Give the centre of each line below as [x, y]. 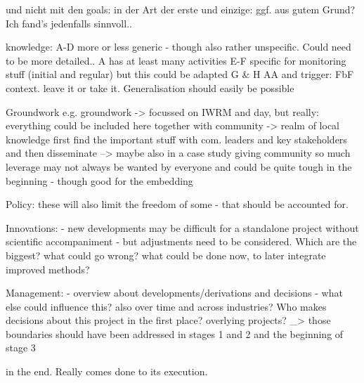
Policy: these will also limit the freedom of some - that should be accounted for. [177, 204]
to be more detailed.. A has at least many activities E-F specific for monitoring [176, 60]
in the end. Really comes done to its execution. [107, 371]
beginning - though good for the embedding [99, 180]
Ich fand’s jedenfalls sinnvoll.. [69, 23]
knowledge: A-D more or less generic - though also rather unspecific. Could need [178, 47]
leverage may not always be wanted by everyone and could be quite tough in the [179, 166]
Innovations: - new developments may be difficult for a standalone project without [182, 227]
